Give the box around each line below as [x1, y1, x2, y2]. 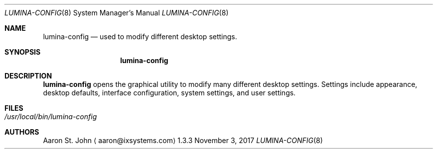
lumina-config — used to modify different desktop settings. [43, 32, 237, 41]
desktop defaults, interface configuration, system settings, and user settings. [43, 88, 296, 97]
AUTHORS [4, 128, 39, 136]
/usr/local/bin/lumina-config [4, 112, 97, 121]
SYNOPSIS [4, 48, 41, 56]
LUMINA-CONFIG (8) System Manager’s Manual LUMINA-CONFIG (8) [4, 8, 229, 17]
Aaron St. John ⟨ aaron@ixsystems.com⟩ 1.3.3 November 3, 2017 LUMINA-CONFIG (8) [43, 136, 323, 145]
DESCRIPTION [4, 72, 52, 80]
